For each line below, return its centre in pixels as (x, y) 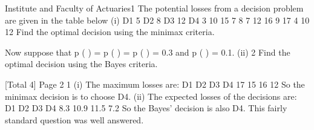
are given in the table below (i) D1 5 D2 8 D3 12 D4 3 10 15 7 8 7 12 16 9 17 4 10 (157, 20)
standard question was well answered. (74, 119)
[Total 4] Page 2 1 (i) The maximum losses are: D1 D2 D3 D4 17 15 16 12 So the (155, 84)
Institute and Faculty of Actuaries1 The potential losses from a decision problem (154, 8)
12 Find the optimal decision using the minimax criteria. (110, 32)
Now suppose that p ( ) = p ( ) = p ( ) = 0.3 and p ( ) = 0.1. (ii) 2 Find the (148, 52)
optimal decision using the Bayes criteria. (81, 64)
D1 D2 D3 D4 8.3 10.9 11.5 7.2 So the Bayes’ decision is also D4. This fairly (146, 108)
